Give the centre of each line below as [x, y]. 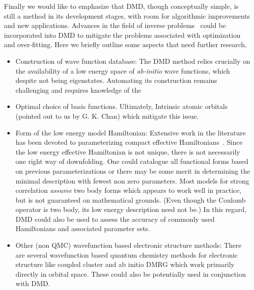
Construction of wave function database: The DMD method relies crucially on [133, 61]
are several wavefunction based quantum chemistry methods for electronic [127, 254]
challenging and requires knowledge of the [78, 90]
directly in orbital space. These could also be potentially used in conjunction [131, 274]
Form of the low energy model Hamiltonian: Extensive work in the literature [130, 132]
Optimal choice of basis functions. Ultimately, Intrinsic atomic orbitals [122, 106]
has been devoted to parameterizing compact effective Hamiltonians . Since [129, 142]
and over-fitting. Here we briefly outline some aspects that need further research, [126, 44]
